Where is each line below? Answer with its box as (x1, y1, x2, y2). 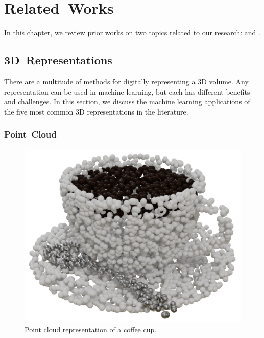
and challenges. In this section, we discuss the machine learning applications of (4, 96, 250, 107)
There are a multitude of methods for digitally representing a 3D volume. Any (4, 76, 249, 86)
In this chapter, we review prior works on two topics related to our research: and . (4, 27, 260, 38)
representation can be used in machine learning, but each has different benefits (4, 86, 250, 97)
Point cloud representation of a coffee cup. (25, 324, 157, 334)
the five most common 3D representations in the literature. (4, 106, 188, 117)
